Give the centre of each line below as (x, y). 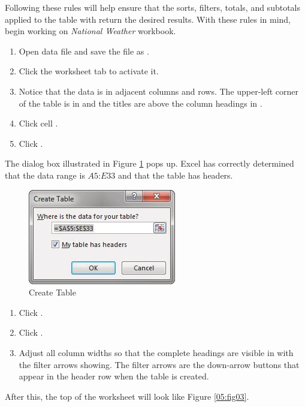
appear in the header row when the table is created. (114, 376)
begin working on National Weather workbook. (90, 31)
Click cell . (38, 123)
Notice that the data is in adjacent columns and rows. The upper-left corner (159, 91)
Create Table (52, 292)
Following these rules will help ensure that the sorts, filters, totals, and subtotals (152, 7)
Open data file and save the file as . (84, 51)
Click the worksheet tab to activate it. (89, 71)
